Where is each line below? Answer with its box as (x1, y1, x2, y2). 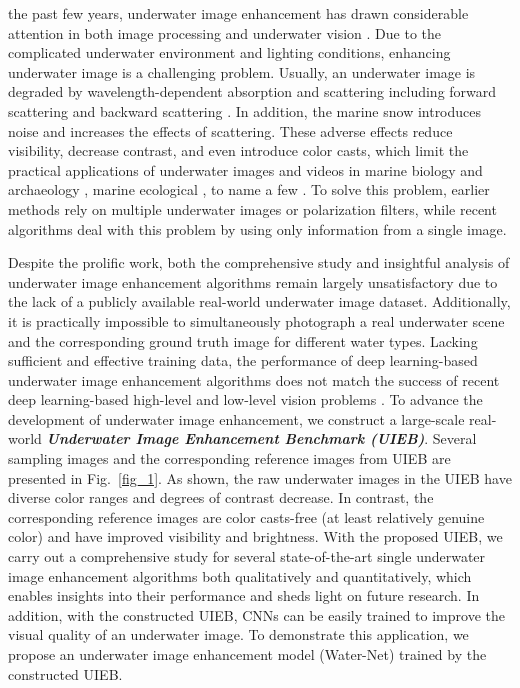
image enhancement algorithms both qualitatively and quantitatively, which (8, 565, 472, 586)
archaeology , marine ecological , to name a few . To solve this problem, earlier (8, 179, 490, 200)
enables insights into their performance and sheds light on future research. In (8, 585, 480, 606)
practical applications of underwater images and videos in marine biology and (8, 159, 483, 180)
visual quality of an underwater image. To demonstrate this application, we (8, 624, 469, 645)
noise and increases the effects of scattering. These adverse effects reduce (8, 120, 453, 141)
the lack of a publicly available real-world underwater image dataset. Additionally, (8, 291, 511, 312)
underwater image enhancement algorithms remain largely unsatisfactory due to (8, 271, 498, 292)
